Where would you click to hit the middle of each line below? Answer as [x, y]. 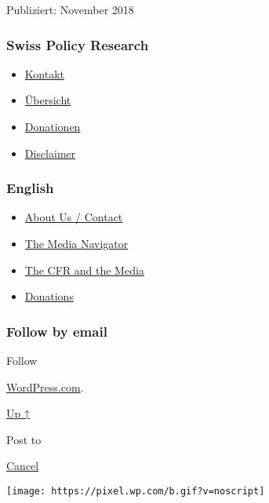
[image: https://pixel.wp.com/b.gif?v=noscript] [136, 491]
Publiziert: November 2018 [70, 9]
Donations [49, 296]
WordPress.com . [45, 386]
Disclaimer [50, 153]
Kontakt [44, 73]
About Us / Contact [74, 217]
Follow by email [57, 331]
